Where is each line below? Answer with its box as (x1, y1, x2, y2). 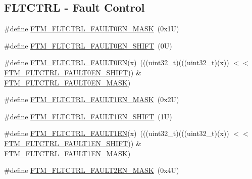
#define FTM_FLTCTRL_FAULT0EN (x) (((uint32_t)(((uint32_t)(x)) (4, 57, 229, 68)
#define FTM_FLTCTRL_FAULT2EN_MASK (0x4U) (4, 165, 179, 175)
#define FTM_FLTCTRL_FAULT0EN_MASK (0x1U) (4, 23, 179, 34)
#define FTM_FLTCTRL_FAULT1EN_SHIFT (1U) (4, 111, 172, 121)
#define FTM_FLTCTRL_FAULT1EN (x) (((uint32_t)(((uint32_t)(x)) (4, 128, 229, 139)
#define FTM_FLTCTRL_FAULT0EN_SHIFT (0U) (4, 40, 172, 51)
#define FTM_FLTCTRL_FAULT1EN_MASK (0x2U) (4, 94, 179, 105)
